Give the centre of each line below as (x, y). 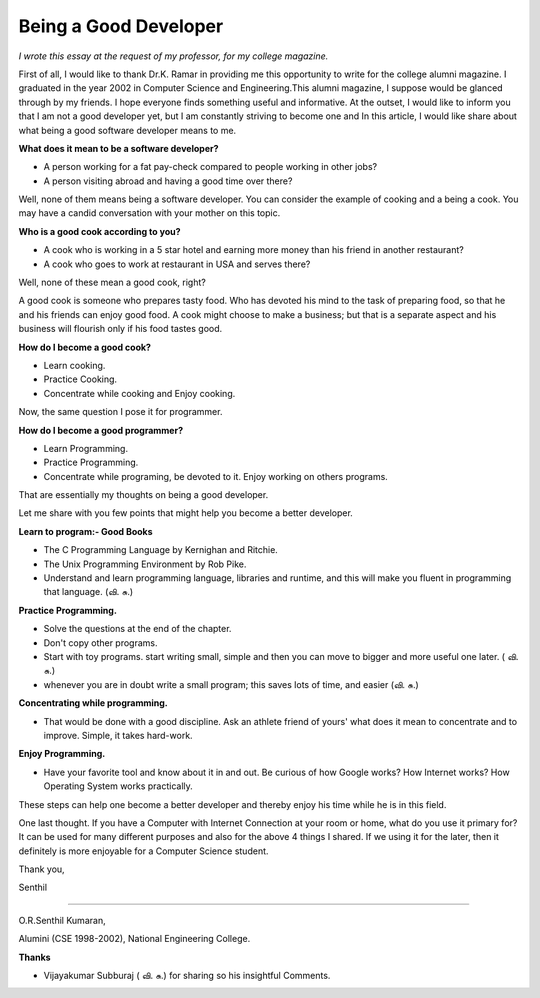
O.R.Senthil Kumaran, (62, 920)
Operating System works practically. (118, 786)
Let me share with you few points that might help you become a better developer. (186, 513)
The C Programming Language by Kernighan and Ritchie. (161, 550)
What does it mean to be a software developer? (118, 148)
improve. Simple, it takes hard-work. (118, 735)
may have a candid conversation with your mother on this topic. (149, 213)
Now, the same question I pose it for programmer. (120, 412)
